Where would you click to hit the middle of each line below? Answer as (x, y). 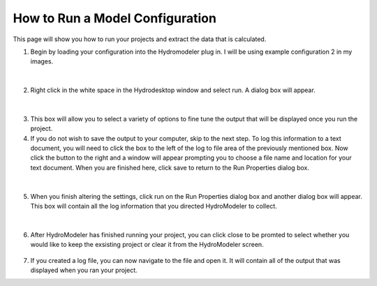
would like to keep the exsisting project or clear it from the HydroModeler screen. (147, 245)
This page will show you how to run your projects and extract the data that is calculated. (140, 39)
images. (42, 61)
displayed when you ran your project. (84, 270)
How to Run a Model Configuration (114, 18)
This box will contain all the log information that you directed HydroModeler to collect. (154, 206)
